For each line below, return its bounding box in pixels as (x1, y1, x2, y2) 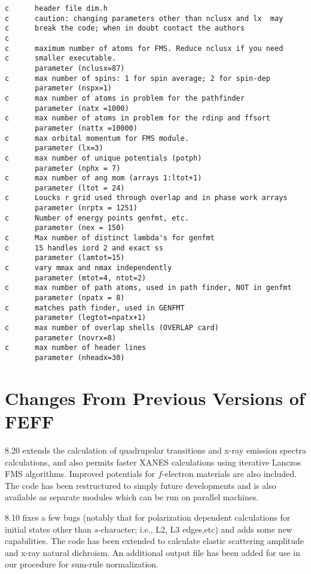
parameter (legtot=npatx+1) (35, 313, 147, 322)
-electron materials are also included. (161, 467, 297, 480)
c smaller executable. (5, 54, 117, 63)
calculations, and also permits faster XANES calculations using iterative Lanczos (5, 455, 301, 468)
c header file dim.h (5, 4, 108, 13)
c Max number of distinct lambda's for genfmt (5, 234, 215, 243)
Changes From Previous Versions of (5, 385, 305, 410)
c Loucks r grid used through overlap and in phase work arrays (5, 194, 288, 203)
